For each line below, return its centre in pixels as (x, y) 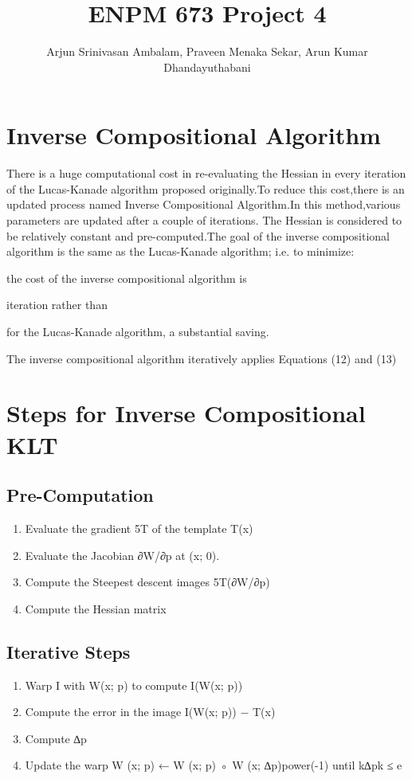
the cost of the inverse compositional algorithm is (127, 278)
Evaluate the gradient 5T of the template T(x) (139, 528)
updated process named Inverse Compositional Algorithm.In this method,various (204, 204)
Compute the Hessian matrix (96, 608)
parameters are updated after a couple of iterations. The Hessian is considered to (204, 220)
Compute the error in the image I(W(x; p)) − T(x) (150, 712)
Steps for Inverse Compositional (186, 413)
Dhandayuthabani (207, 67)
